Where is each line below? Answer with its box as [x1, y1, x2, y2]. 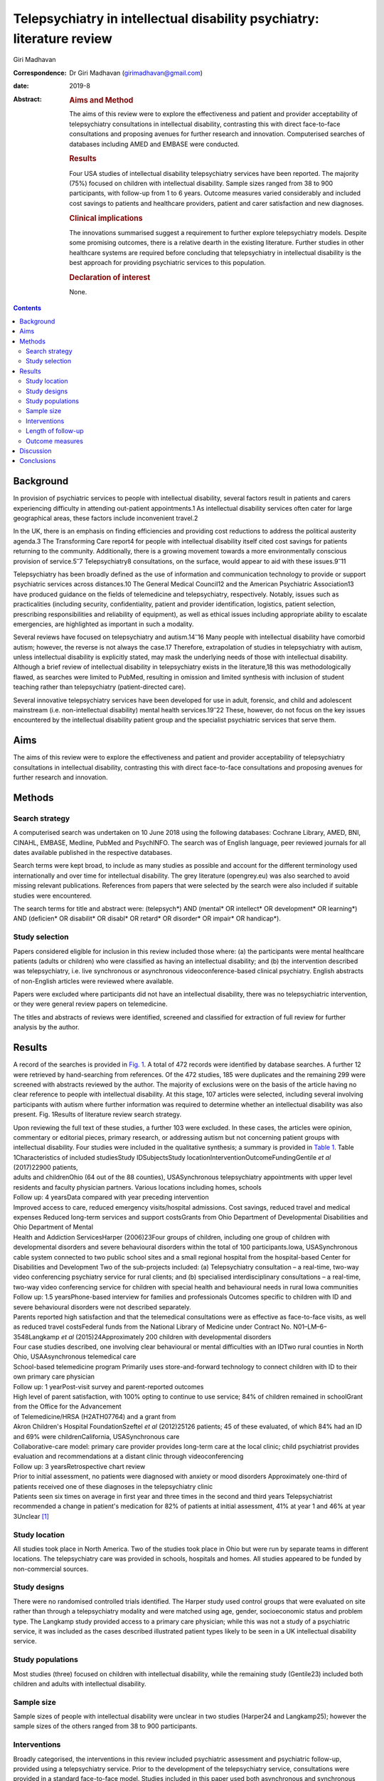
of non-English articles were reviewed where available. [13, 977, 174, 985]
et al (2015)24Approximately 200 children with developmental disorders [60, 1332, 272, 1341]
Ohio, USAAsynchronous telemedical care [13, 1352, 137, 1361]
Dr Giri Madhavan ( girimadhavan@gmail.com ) [69, 68, 203, 77]
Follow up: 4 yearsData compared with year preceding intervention [13, 1193, 209, 1202]
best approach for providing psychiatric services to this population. [69, 259, 266, 266]
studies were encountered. [13, 891, 92, 900]
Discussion [19, 446, 52, 455]
